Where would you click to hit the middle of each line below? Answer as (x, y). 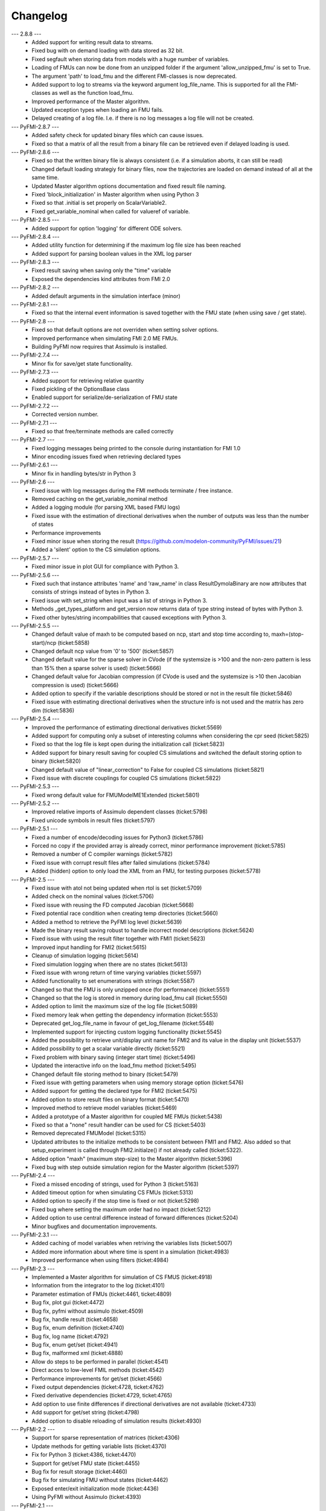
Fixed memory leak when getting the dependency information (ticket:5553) (125, 1015)
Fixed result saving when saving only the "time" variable (101, 270)
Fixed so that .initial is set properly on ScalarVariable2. (99, 203)
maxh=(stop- (288, 634)
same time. (46, 178)
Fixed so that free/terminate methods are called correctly (103, 431)
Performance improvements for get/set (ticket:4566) (97, 1379)
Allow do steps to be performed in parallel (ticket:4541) (100, 1361)
